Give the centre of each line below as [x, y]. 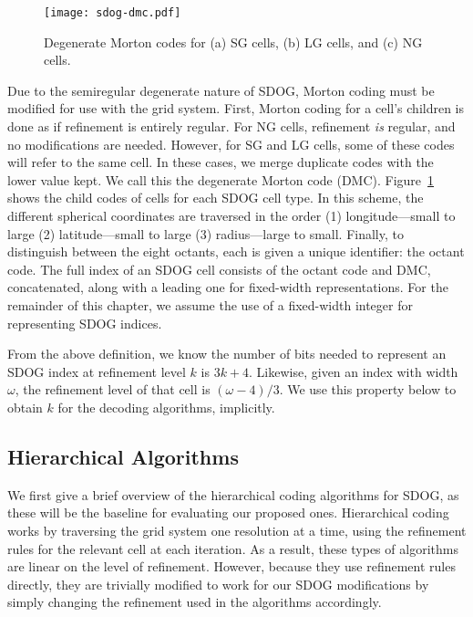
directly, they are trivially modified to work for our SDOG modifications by [218, 584]
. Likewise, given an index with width [354, 371]
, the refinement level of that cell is [113, 389]
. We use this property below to [368, 389]
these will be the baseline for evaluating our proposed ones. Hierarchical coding [228, 512]
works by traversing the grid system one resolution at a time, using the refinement [237, 530]
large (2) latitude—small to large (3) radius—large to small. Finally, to [206, 233]
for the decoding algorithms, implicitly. [166, 407]
